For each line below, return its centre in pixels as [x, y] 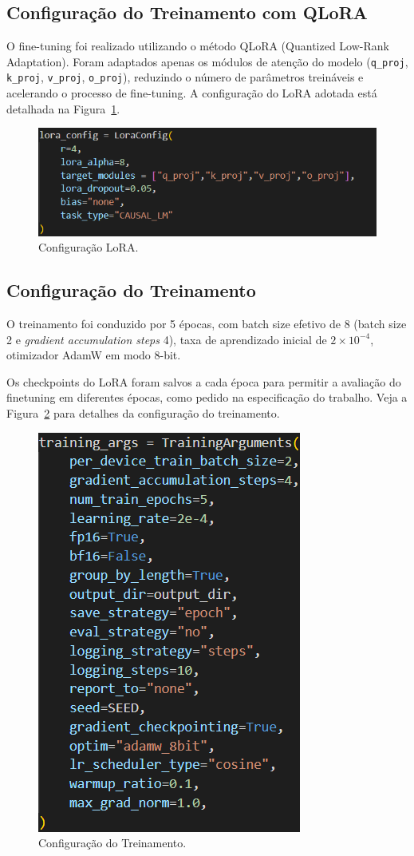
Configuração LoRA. [89, 247]
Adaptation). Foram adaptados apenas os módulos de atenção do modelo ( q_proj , [207, 61]
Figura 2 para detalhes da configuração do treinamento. [143, 412]
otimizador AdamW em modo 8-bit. [94, 355]
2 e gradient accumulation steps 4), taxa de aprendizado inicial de [167, 339]
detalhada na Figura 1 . [63, 108]
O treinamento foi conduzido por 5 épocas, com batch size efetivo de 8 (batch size [207, 323]
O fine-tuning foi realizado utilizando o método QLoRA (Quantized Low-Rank [198, 46]
